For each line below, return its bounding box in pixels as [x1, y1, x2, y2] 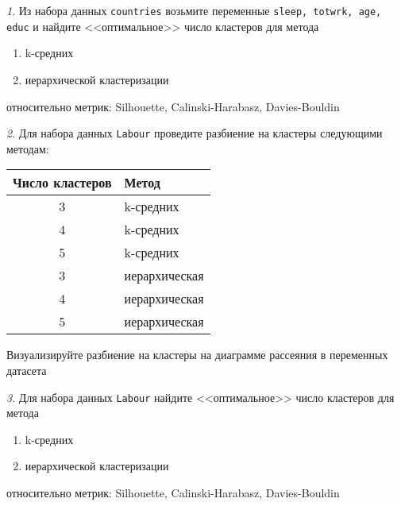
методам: [6, 140, 49, 156]
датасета [6, 361, 47, 378]
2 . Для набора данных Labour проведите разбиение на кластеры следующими [6, 125, 383, 141]
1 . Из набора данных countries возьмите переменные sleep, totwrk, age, [6, 2, 382, 18]
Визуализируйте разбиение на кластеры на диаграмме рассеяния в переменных [6, 346, 388, 363]
